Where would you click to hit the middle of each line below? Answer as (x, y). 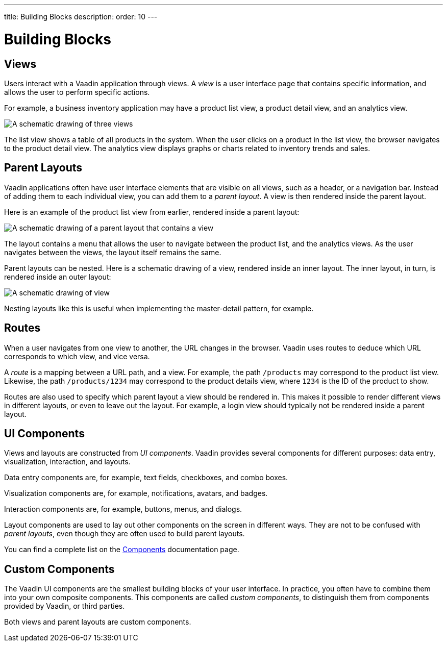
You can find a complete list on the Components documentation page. (122, 550)
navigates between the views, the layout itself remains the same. (113, 252)
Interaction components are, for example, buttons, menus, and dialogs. (123, 509)
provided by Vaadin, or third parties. (65, 606)
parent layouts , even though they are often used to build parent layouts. (125, 534)
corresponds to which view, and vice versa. (77, 356)
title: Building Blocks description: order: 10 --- (81, 17)
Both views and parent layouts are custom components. (98, 622)
